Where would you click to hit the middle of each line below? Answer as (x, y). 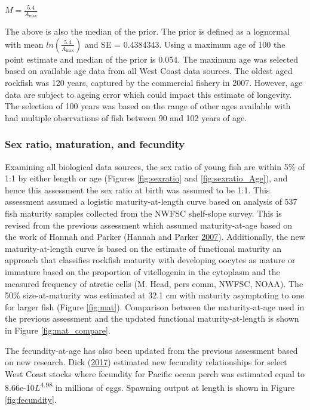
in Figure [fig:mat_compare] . (58, 330)
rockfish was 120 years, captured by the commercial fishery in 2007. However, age (154, 83)
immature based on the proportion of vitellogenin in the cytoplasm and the (142, 271)
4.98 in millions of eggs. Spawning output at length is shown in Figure (168, 386)
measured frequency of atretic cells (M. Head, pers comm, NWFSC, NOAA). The (154, 283)
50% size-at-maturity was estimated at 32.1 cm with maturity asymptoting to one (155, 295)
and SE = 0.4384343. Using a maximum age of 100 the (185, 44)
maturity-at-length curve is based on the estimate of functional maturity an (143, 248)
